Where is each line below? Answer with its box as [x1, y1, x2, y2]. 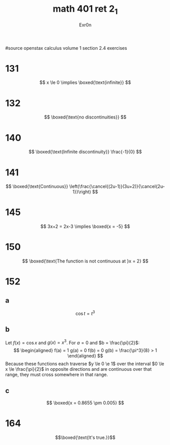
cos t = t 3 [75, 310, 95, 316]
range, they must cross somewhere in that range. [5, 372, 108, 378]
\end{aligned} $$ [67, 353, 104, 359]
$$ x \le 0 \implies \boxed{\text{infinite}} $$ [40, 79, 131, 85]
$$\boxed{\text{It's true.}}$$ [55, 434, 116, 440]
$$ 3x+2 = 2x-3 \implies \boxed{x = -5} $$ [40, 223, 130, 229]
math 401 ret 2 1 [52, 3, 118, 16]
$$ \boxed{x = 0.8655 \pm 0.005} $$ [46, 400, 124, 406]
